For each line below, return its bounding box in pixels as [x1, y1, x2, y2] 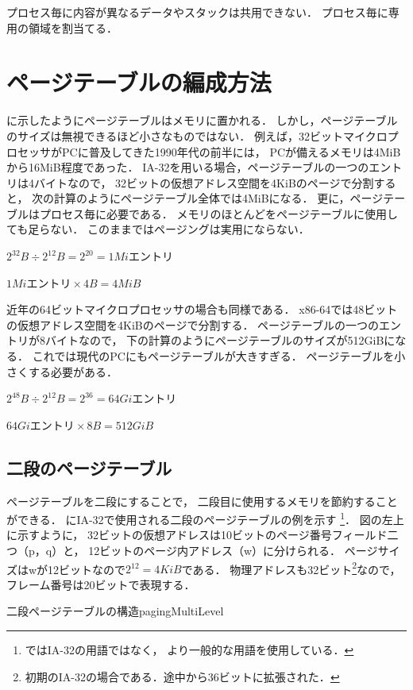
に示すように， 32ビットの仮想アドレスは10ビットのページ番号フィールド [6, 526, 388, 543]
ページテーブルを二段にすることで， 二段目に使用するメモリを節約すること [6, 492, 398, 509]
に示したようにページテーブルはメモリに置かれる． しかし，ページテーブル [6, 112, 398, 129]
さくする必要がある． [6, 363, 118, 380]
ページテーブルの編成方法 [6, 66, 272, 98]
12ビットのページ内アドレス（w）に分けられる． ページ [88, 542, 378, 559]
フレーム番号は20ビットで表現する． [6, 576, 195, 592]
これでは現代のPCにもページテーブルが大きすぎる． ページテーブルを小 [32, 348, 406, 364]
